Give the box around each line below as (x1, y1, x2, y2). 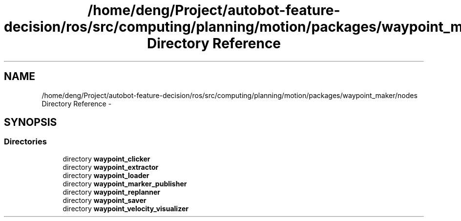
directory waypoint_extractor (63, 162, 159, 171)
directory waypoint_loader (63, 171, 149, 180)
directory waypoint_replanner (63, 187, 160, 196)
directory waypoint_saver (63, 196, 147, 204)
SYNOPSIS (4, 116, 57, 129)
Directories (4, 137, 47, 147)
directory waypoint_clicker (63, 154, 150, 163)
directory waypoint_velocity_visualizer (63, 204, 189, 213)
